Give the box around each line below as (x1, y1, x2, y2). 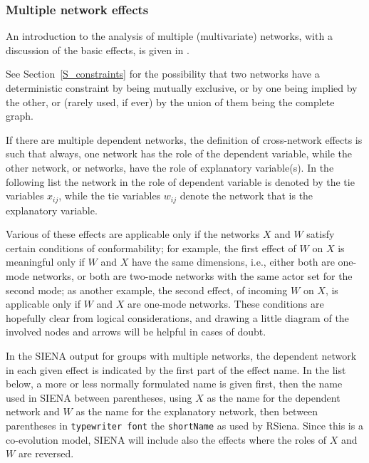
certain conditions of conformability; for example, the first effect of (6, 240, 296, 255)
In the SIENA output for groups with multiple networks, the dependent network (6, 348, 357, 363)
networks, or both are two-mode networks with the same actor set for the (32, 268, 353, 283)
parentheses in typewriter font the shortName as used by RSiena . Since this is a (6, 417, 363, 432)
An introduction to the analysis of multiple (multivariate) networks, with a (6, 28, 333, 43)
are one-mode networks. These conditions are (128, 296, 324, 311)
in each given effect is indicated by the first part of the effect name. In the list (6, 362, 346, 377)
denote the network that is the (180, 188, 313, 203)
